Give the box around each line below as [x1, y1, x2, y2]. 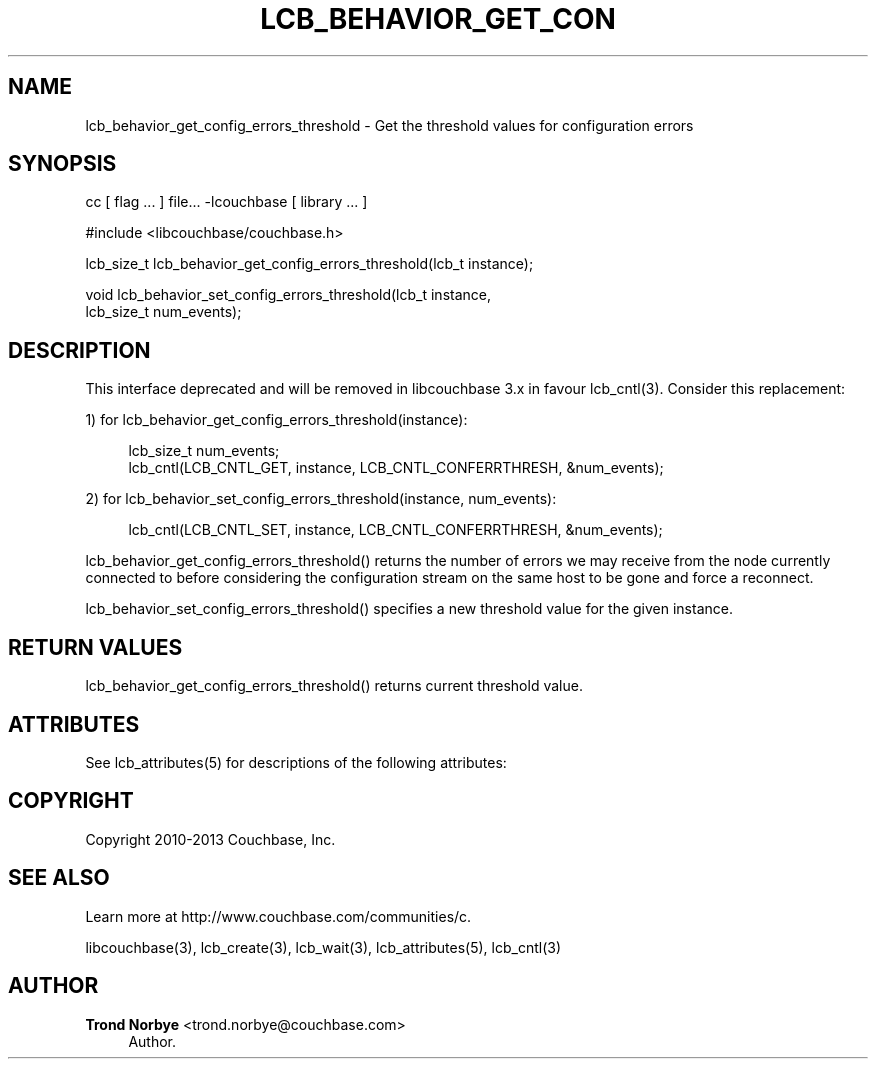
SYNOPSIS [8, 151, 117, 177]
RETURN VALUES [8, 634, 183, 660]
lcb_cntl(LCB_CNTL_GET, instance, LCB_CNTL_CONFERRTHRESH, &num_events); [128, 459, 664, 477]
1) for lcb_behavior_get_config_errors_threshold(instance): [85, 411, 468, 429]
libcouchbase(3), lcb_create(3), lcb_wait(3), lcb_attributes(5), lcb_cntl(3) [85, 938, 562, 956]
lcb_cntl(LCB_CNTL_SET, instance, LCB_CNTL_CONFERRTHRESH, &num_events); [128, 521, 663, 539]
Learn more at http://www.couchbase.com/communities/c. [85, 907, 472, 925]
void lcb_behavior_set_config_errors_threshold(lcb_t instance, [85, 286, 492, 304]
